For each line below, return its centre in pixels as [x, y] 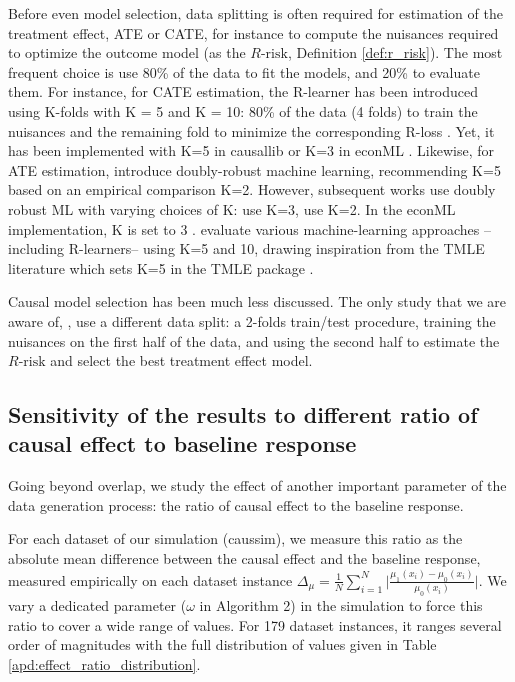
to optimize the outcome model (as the [127, 52]
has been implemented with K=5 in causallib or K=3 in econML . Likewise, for [251, 150]
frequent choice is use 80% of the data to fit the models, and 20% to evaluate [244, 71]
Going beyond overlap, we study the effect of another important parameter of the [257, 485]
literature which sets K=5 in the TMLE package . [161, 267]
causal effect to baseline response [182, 443]
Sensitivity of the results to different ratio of [243, 414]
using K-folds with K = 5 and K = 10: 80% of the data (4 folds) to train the [243, 110]
